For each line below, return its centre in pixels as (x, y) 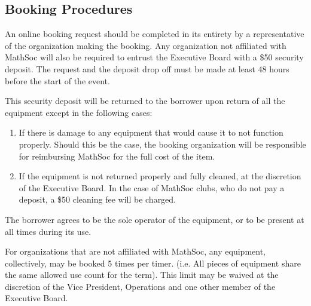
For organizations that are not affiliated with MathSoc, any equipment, (135, 251)
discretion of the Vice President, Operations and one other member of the (140, 286)
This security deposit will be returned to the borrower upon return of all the (145, 101)
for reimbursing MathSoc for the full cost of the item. (117, 156)
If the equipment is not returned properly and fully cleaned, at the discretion (160, 176)
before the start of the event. (57, 80)
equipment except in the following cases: (79, 112)
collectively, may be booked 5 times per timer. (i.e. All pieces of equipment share (153, 263)
